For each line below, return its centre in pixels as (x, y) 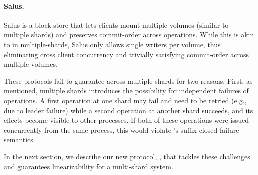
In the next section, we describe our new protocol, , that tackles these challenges (127, 156)
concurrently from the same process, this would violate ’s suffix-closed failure (122, 130)
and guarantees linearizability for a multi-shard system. (89, 166)
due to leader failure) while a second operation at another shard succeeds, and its (129, 110)
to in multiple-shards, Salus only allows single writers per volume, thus (112, 44)
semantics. (20, 140)
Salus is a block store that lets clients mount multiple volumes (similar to (116, 25)
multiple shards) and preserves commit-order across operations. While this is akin (129, 35)
